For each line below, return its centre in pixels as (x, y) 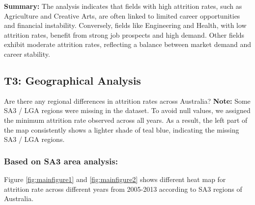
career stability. (27, 54)
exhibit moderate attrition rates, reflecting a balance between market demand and (128, 44)
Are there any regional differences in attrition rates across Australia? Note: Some (127, 101)
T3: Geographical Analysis (72, 80)
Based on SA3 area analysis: (61, 161)
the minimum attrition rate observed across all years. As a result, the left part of (126, 120)
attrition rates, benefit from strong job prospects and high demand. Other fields (124, 34)
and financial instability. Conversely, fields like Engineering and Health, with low (125, 25)
